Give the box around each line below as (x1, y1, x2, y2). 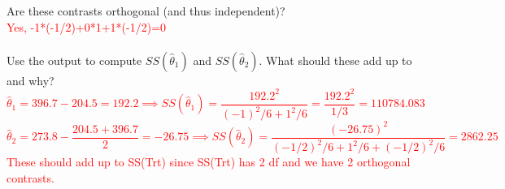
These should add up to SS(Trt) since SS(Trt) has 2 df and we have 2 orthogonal (7, 153, 411, 170)
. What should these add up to (259, 51, 412, 68)
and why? (7, 71, 54, 88)
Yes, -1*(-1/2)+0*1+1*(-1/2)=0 (7, 18, 167, 35)
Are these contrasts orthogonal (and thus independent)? (7, 2, 285, 19)
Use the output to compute (7, 51, 142, 68)
